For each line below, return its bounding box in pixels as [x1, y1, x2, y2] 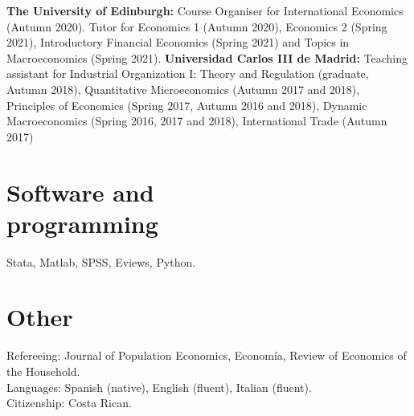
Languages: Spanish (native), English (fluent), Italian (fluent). [6, 378, 312, 395]
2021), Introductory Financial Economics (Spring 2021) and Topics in [6, 34, 350, 51]
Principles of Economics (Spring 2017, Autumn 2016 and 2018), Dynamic [6, 96, 367, 113]
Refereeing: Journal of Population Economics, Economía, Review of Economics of [6, 347, 407, 364]
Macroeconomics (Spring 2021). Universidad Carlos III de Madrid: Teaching [6, 49, 408, 66]
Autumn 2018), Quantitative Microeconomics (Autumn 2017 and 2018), [6, 80, 360, 97]
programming [6, 206, 158, 239]
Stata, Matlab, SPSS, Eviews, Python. [6, 253, 196, 270]
